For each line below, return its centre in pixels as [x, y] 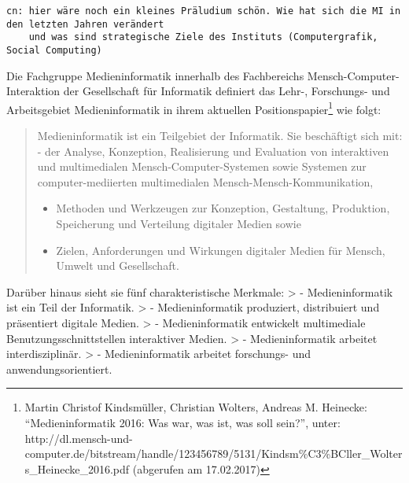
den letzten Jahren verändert [85, 24]
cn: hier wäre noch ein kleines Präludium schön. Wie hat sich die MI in [204, 11]
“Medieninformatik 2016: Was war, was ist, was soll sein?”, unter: [182, 422]
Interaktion [33, 91]
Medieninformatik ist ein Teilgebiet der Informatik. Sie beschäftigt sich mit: [220, 136]
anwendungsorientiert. [59, 369]
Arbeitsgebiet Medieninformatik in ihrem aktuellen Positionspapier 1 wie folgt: [194, 108]
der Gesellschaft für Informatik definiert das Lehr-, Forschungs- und [227, 91]
